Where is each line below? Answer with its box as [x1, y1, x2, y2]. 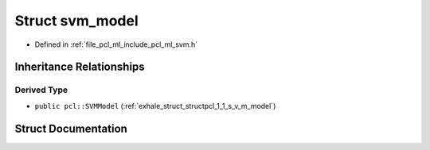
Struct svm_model [14, 12, 139, 29]
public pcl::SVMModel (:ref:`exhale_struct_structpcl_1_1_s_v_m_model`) [34, 101, 276, 110]
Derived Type [14, 84, 68, 95]
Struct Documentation [14, 121, 127, 135]
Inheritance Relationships [14, 60, 145, 74]
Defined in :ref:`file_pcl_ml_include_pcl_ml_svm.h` [34, 40, 198, 49]
